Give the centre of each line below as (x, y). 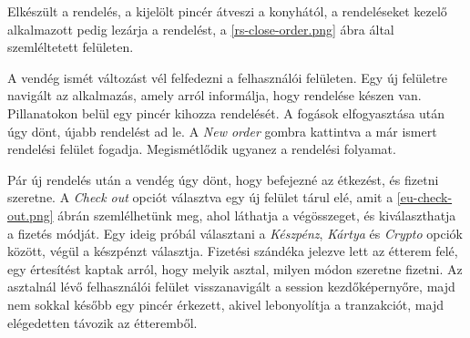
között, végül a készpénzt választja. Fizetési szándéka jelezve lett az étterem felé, (233, 251)
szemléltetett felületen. (71, 47)
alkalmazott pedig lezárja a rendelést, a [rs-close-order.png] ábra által (201, 29)
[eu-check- (424, 197)
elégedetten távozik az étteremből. (102, 322)
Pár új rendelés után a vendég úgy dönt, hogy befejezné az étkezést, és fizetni (223, 179)
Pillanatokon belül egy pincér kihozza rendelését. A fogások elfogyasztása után (226, 113)
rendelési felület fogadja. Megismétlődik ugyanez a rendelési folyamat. (202, 149)
